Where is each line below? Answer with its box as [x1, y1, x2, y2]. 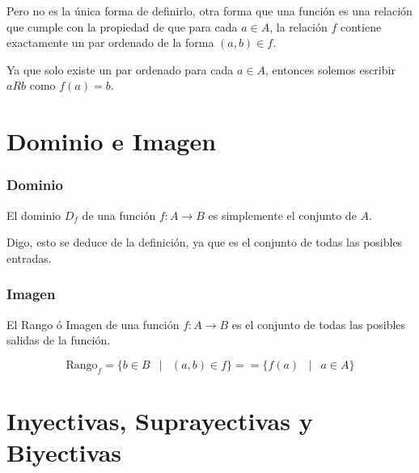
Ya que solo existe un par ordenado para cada [6, 61, 234, 78]
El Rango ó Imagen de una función [6, 315, 180, 332]
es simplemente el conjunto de [208, 206, 357, 223]
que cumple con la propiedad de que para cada [6, 18, 238, 35]
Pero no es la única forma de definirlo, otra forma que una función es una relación [6, 2, 413, 19]
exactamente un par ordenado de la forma [6, 34, 214, 51]
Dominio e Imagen [6, 125, 217, 158]
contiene [341, 18, 382, 35]
